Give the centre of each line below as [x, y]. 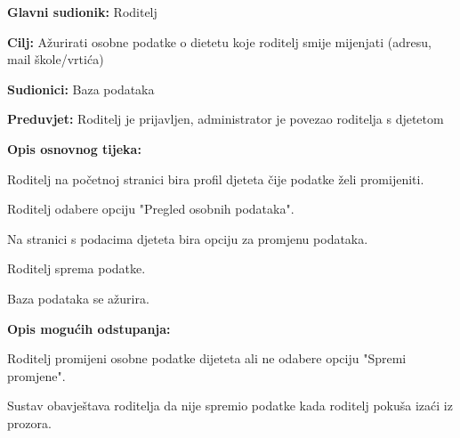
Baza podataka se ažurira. [78, 298]
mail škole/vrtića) [56, 59]
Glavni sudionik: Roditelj [82, 12]
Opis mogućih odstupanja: [89, 328]
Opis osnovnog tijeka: [74, 148]
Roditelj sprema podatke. [77, 268]
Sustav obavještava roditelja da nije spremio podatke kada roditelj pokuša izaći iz [230, 406]
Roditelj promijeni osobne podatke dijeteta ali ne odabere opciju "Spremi [207, 358]
